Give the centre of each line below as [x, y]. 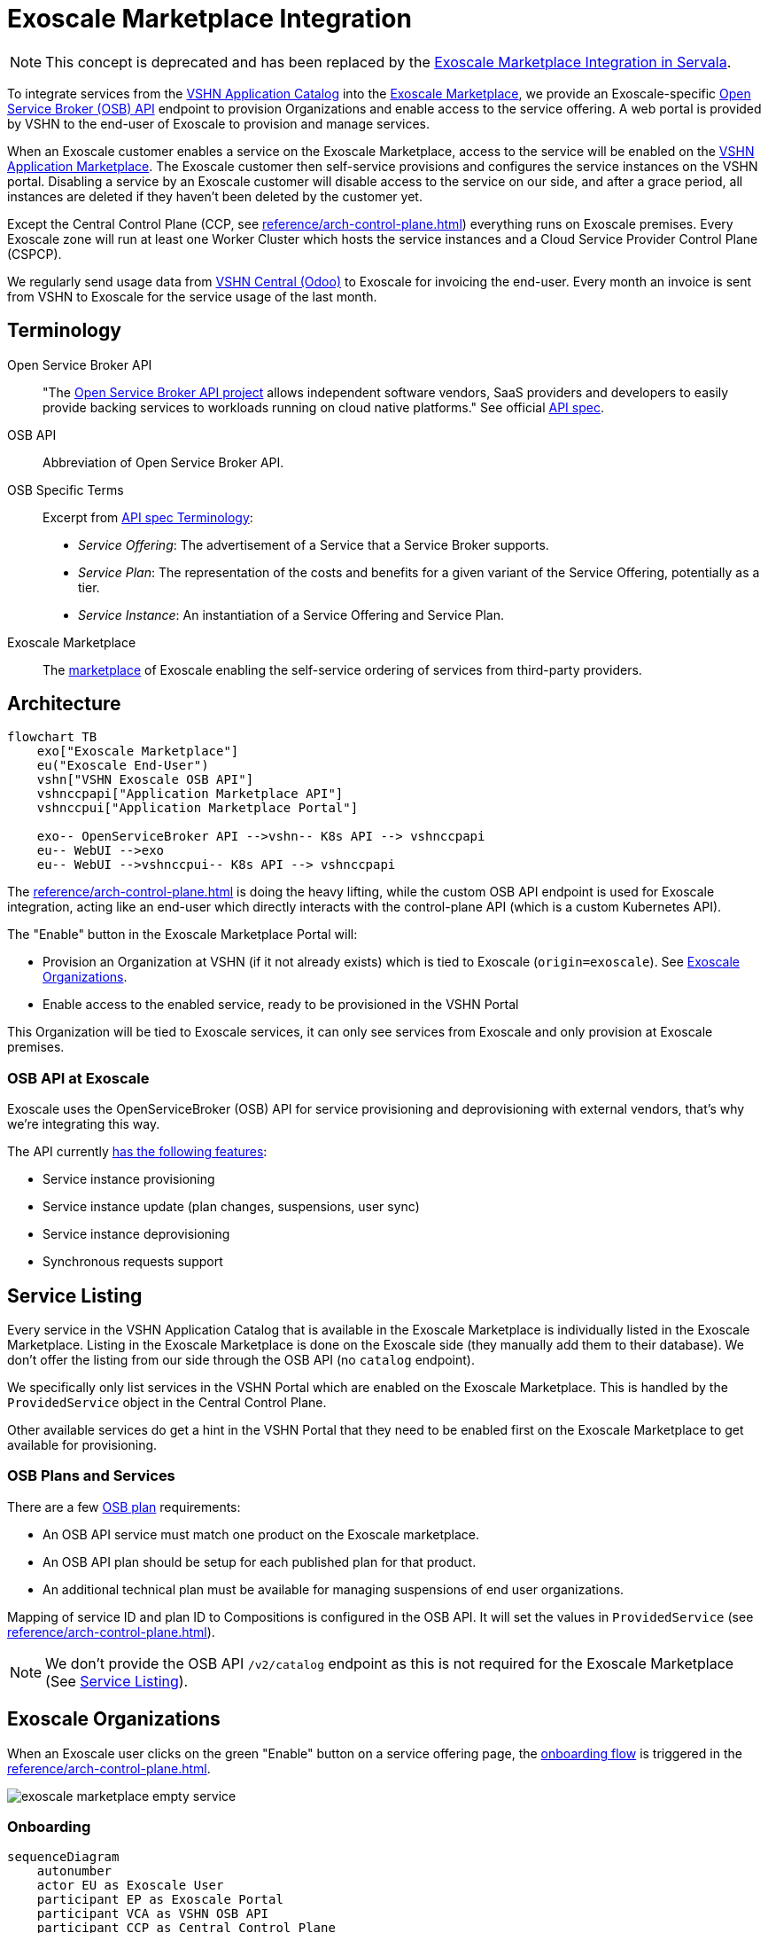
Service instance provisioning [129, 1179]
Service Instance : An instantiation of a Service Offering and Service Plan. [291, 614]
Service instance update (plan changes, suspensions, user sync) [231, 1207]
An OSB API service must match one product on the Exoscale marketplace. [261, 1534]
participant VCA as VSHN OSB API [153, 1914]
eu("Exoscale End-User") [123, 766]
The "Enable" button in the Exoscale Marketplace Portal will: [182, 935]
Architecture [64, 704]
